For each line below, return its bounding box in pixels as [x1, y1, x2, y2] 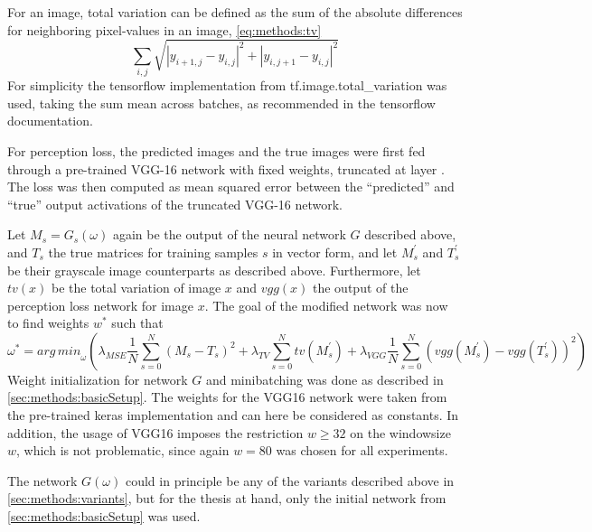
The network [7, 471, 78, 490]
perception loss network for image [7, 295, 193, 314]
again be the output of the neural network [112, 225, 346, 244]
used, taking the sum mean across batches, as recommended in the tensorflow [7, 93, 436, 112]
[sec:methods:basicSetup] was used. [7, 507, 201, 526]
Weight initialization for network [7, 369, 188, 388]
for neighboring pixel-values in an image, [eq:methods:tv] [7, 20, 322, 39]
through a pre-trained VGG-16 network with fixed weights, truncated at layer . [7, 159, 445, 178]
